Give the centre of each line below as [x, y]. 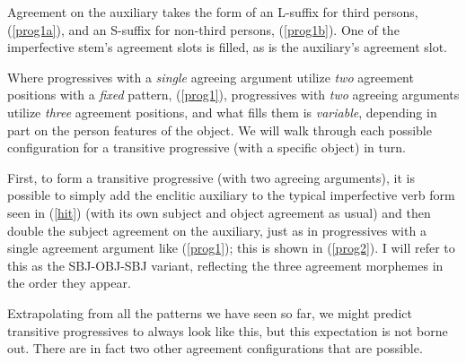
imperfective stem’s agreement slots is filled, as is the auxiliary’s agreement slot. [227, 47]
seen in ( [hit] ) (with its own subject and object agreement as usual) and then [219, 212]
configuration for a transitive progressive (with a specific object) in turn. [207, 147]
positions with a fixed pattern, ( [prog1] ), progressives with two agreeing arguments [233, 95]
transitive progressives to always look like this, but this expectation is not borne [228, 330]
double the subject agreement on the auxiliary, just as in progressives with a [217, 230]
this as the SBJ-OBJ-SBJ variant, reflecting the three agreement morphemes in [225, 265]
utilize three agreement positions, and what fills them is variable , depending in [222, 112]
